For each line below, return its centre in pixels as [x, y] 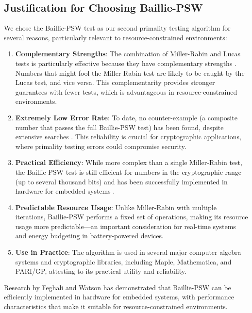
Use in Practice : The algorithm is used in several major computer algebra [128, 252]
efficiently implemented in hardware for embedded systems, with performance [119, 297]
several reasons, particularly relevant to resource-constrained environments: [116, 37]
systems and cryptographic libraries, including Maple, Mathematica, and [123, 261]
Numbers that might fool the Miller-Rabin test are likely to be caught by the [130, 73]
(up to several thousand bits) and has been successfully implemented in [121, 181]
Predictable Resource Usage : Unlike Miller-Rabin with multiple [116, 207]
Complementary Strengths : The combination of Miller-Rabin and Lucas [128, 54]
